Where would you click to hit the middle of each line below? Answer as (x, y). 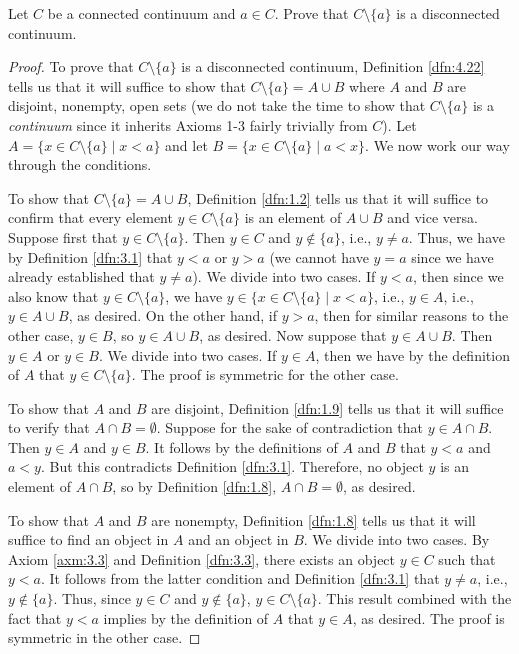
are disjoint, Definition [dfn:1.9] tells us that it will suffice (327, 407)
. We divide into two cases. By (396, 539)
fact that (35, 617)
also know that (53, 295)
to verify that (49, 427)
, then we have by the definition (412, 354)
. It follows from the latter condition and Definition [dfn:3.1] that (240, 578)
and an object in (238, 539)
